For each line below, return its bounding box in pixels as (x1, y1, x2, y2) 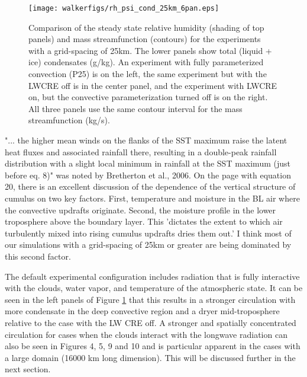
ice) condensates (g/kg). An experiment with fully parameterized (28, 56, 264, 68)
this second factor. (5, 250, 71, 262)
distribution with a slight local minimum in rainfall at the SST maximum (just (5, 157, 290, 170)
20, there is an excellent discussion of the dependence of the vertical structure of (5, 180, 296, 193)
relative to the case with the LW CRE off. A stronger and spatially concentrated (5, 316, 296, 328)
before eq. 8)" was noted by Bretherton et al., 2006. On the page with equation (5, 168, 291, 181)
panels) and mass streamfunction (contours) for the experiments (28, 33, 261, 45)
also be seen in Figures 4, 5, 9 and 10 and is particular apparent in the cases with (5, 340, 300, 352)
